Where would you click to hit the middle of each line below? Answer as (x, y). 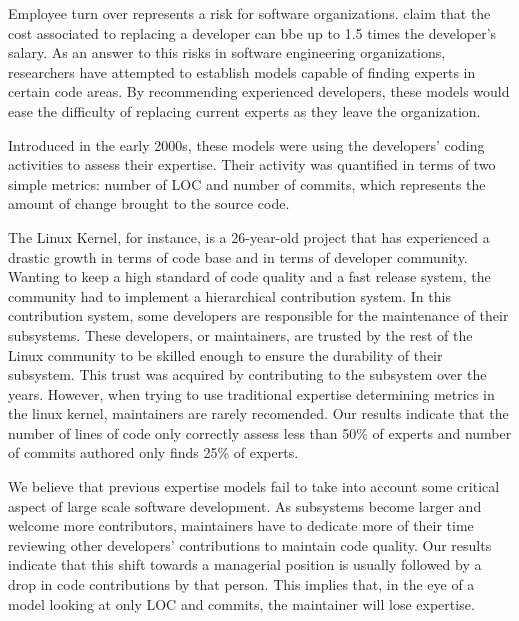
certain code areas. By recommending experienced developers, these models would (259, 91)
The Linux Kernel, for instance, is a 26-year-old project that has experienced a (249, 236)
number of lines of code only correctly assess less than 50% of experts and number (260, 432)
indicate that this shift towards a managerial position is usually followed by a (245, 564)
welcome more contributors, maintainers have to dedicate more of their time (241, 525)
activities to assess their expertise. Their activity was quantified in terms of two (252, 164)
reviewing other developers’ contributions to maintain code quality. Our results (250, 544)
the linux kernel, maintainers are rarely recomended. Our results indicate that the (258, 413)
